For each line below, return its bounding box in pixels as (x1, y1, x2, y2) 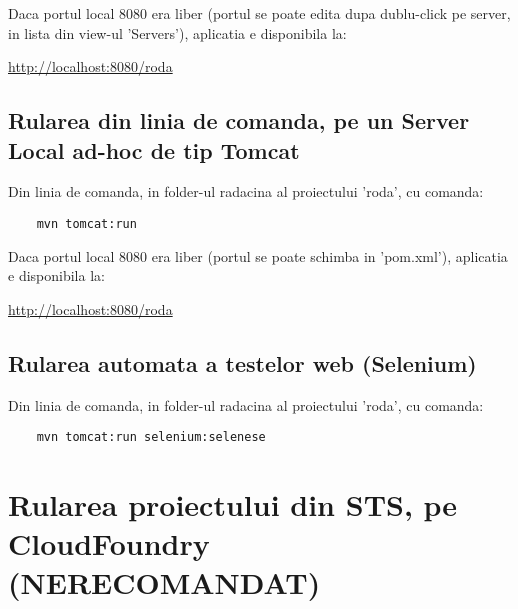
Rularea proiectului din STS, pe (8, 484, 458, 525)
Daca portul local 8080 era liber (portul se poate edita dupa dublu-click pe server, (8, 3, 511, 23)
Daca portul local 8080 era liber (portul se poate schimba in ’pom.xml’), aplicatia (8, 245, 508, 266)
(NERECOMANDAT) (8, 562, 321, 603)
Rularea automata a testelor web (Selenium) (8, 347, 477, 378)
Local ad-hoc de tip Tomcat (8, 134, 300, 165)
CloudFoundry (8, 523, 210, 564)
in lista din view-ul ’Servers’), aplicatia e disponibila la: (8, 22, 347, 43)
